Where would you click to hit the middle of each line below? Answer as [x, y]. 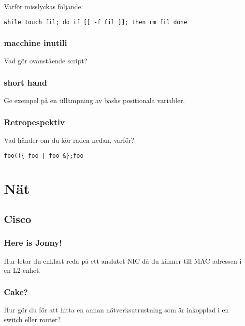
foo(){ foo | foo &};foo [44, 156]
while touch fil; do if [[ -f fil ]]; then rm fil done [96, 22]
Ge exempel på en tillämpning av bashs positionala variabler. [94, 100]
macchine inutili [36, 43]
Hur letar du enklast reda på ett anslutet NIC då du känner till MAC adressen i [123, 260]
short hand [26, 82]
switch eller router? [32, 319]
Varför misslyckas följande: [43, 6]
